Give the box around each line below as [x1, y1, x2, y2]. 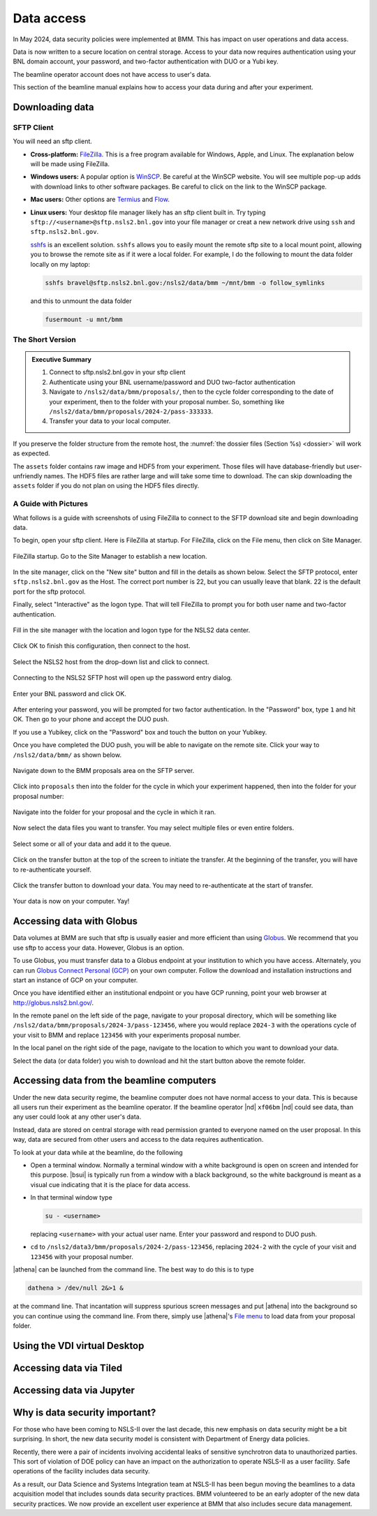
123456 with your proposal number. [30, 1252, 134, 1260]
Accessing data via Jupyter [13, 1384, 135, 1396]
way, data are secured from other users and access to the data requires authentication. [13, 1135, 264, 1144]
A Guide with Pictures [13, 499, 89, 509]
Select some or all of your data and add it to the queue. [13, 839, 172, 848]
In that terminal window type [30, 1193, 113, 1202]
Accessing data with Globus [13, 915, 138, 927]
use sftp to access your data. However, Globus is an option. [13, 943, 184, 952]
